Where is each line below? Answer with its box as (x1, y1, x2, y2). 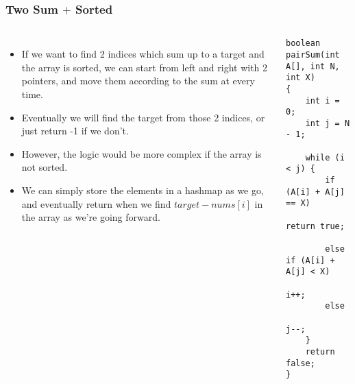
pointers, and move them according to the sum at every (21, 73, 255, 88)
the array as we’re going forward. (21, 210, 160, 224)
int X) (285, 73, 315, 83)
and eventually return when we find (21, 196, 171, 211)
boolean (285, 38, 321, 49)
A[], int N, (285, 61, 340, 71)
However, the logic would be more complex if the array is (21, 146, 262, 160)
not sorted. (21, 160, 68, 174)
